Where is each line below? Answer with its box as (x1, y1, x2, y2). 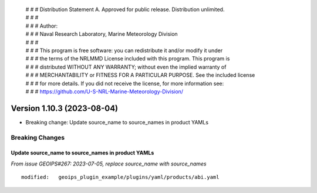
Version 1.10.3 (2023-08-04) (11, 103, 119, 113)
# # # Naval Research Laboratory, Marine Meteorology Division (25, 31, 178, 38)
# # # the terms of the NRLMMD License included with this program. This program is (25, 55, 230, 62)
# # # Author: (25, 22, 58, 29)
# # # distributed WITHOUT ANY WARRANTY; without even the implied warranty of (25, 63, 227, 70)
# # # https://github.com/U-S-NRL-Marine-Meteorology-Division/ (25, 88, 184, 95)
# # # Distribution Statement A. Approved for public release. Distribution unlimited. (25, 6, 225, 13)
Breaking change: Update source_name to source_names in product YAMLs (25, 118, 208, 126)
